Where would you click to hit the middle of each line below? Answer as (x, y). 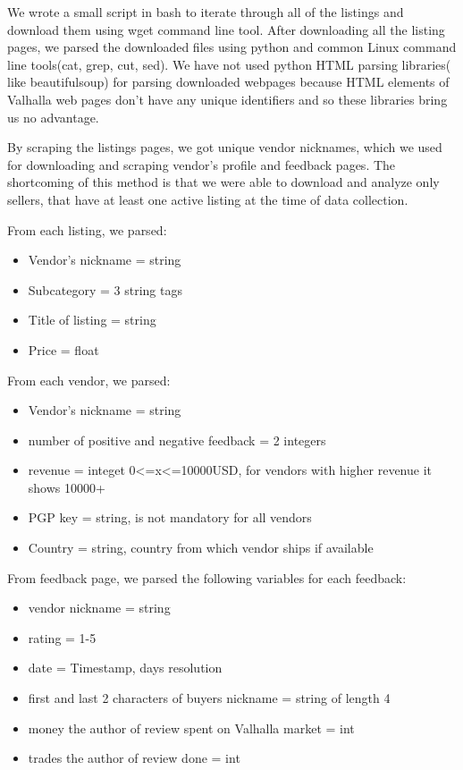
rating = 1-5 (62, 637)
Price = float (63, 349)
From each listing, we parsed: (87, 229)
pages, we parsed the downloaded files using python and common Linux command (232, 47)
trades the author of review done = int (134, 758)
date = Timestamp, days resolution (125, 668)
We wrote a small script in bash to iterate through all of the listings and (206, 12)
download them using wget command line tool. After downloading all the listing (226, 29)
